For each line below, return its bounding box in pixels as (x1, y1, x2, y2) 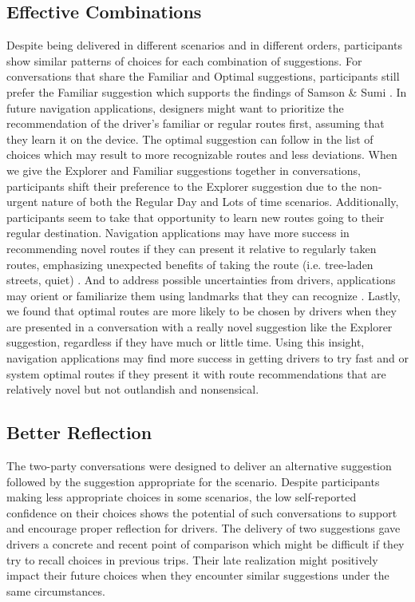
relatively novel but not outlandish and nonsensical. (6, 381, 259, 398)
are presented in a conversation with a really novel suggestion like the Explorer (6, 318, 393, 335)
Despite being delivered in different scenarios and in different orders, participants (6, 37, 402, 53)
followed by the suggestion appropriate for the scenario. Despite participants (6, 473, 380, 489)
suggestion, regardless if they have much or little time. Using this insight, (6, 334, 365, 351)
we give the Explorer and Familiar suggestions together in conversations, (6, 161, 361, 178)
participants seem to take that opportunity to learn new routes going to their (6, 208, 385, 225)
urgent (6, 193, 38, 210)
